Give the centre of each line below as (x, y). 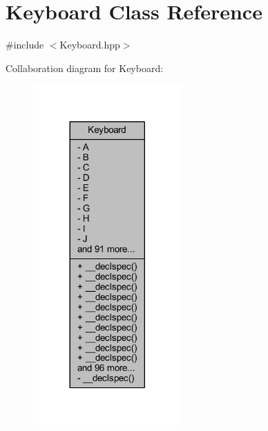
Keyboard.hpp (90, 45)
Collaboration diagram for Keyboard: (85, 68)
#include (25, 45)
